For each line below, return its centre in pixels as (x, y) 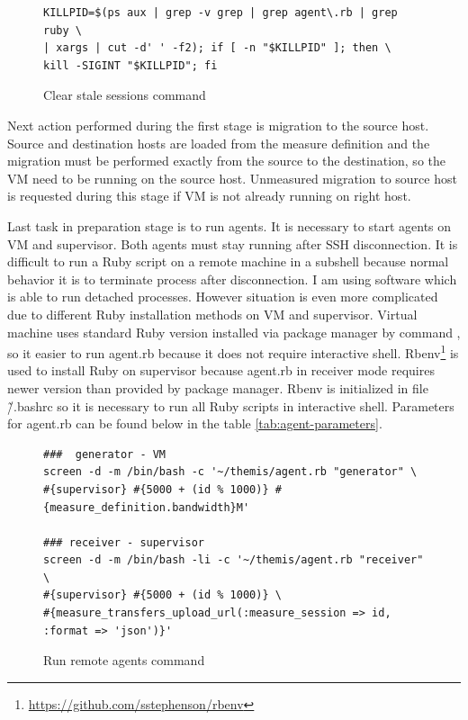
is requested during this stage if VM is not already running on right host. (209, 196)
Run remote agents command (124, 660)
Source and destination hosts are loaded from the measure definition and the (219, 143)
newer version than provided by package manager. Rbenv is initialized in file (218, 387)
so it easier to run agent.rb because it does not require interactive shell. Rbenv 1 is (233, 351)
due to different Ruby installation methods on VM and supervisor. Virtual (212, 314)
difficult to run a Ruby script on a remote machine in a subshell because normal (228, 261)
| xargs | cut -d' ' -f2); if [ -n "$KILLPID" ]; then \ (217, 48)
